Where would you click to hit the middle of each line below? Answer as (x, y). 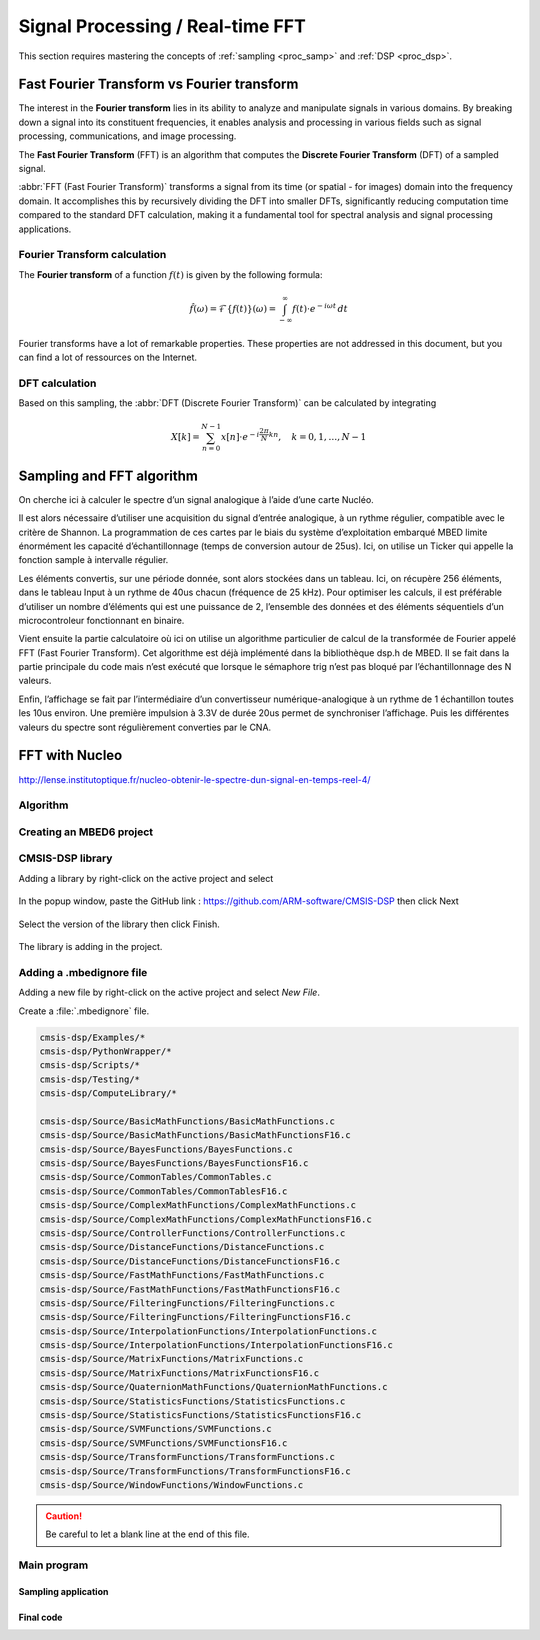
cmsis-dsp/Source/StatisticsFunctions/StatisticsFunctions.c (192, 1401)
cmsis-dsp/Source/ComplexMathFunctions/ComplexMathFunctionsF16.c (205, 1219)
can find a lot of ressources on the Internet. (108, 357)
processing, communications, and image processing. (127, 136)
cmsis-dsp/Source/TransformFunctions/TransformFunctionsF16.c (195, 1471)
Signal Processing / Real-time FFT (162, 26)
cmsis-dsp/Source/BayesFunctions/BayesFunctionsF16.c (174, 1163)
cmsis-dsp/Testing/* (89, 1079)
